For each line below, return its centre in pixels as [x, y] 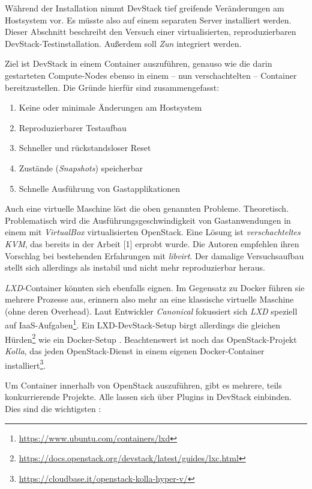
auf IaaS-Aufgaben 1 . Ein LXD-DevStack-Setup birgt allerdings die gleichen [143, 324]
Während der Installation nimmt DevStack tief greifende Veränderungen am [145, 8]
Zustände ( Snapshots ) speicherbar [81, 168]
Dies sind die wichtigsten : [53, 408]
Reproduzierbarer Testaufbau [73, 127]
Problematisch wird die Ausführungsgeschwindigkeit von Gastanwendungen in [148, 220]
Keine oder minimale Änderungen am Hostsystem [110, 107]
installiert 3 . [25, 364]
